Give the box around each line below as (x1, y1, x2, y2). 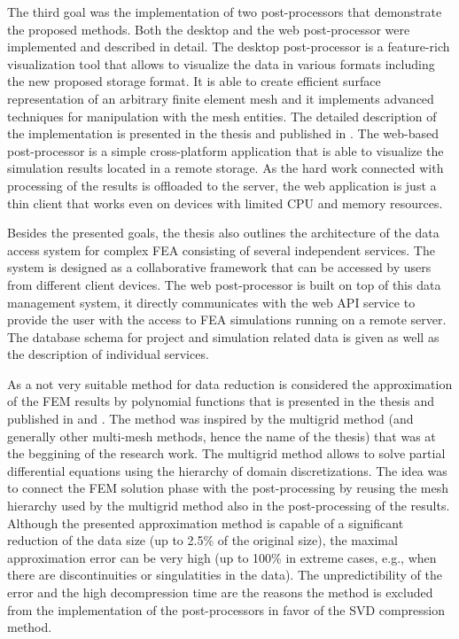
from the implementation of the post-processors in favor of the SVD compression (7, 600, 445, 619)
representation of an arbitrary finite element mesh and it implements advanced (7, 89, 434, 107)
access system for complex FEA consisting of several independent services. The (7, 240, 435, 259)
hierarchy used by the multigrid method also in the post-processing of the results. (7, 496, 450, 515)
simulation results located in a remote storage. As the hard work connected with (7, 159, 444, 177)
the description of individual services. (7, 345, 209, 363)
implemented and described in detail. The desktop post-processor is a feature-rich (7, 37, 450, 56)
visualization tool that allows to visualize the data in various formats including (7, 54, 435, 73)
